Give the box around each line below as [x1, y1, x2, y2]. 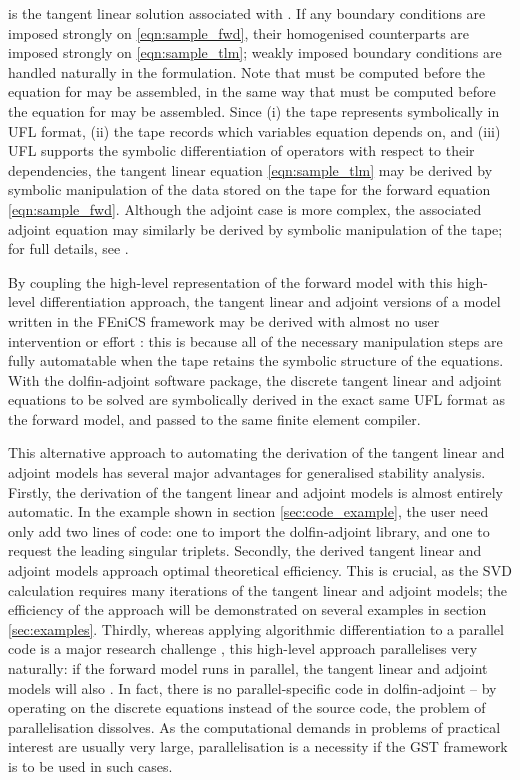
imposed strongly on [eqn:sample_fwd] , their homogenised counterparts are [8, 22, 470, 43]
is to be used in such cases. [8, 755, 173, 776]
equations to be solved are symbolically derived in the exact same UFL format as [8, 389, 506, 410]
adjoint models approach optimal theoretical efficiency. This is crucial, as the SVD [8, 560, 512, 581]
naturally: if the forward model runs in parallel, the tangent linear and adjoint [8, 658, 488, 678]
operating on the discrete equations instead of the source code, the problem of [8, 697, 486, 718]
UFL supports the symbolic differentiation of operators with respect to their [8, 140, 475, 161]
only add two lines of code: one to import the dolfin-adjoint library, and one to [8, 520, 490, 541]
